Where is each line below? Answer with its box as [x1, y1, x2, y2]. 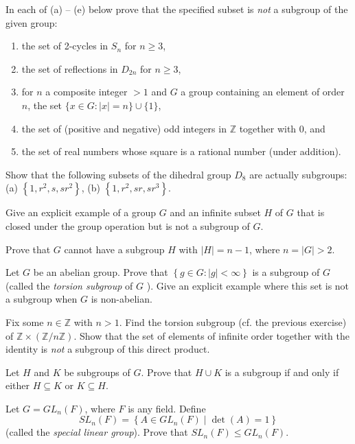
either [5, 378, 30, 393]
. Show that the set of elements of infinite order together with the [73, 328, 350, 342]
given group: [5, 15, 58, 30]
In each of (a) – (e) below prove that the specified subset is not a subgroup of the [5, 2, 348, 16]
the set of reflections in [21, 61, 118, 75]
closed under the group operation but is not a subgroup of [5, 218, 250, 233]
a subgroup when [5, 292, 78, 306]
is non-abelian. [91, 292, 152, 306]
